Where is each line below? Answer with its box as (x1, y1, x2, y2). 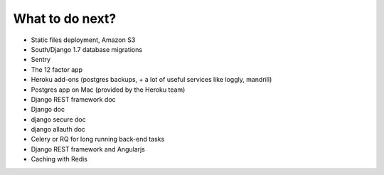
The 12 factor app (31, 65, 83, 74)
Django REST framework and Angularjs (31, 144, 146, 153)
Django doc (31, 105, 65, 114)
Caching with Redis (31, 155, 88, 164)
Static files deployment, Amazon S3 (31, 36, 136, 44)
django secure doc (31, 115, 86, 124)
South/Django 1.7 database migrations (31, 45, 142, 53)
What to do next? (13, 11, 117, 26)
